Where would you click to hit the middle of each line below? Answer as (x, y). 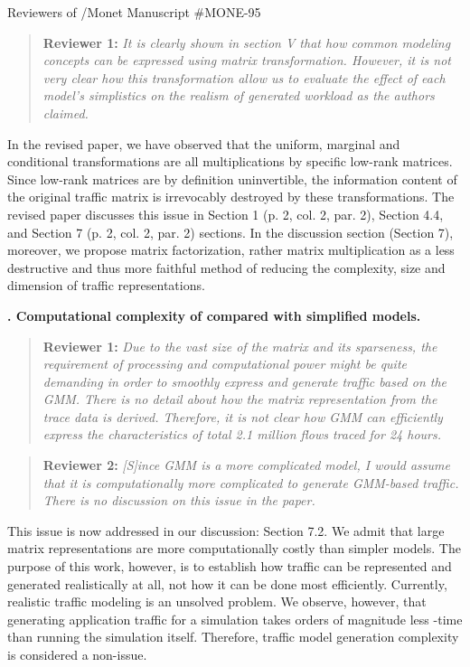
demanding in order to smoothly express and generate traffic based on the (245, 381)
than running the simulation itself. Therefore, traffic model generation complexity (233, 637)
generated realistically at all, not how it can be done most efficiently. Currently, (227, 583)
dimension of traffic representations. (106, 285)
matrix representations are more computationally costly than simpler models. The (234, 548)
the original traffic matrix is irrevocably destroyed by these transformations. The (231, 197)
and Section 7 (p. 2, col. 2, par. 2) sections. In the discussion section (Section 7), (230, 232)
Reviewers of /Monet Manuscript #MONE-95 (134, 12)
